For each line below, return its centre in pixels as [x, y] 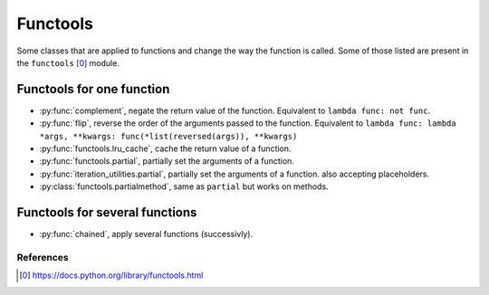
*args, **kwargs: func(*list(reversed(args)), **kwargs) [168, 136]
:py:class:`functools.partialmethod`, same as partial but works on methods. [184, 186]
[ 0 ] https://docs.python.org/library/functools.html [111, 275]
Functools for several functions [107, 212]
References [43, 257]
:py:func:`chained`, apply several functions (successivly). [146, 234]
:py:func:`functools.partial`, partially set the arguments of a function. [167, 161]
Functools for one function [93, 89]
